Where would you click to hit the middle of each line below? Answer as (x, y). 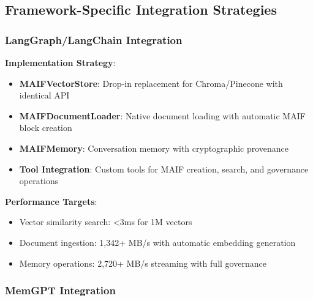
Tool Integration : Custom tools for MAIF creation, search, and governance (164, 169)
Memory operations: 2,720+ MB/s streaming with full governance (143, 263)
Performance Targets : (51, 201)
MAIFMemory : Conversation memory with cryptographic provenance (154, 148)
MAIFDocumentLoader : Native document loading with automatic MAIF (162, 115)
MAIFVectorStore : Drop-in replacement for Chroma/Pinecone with (151, 83)
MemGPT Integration (60, 290)
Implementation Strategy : (60, 62)
